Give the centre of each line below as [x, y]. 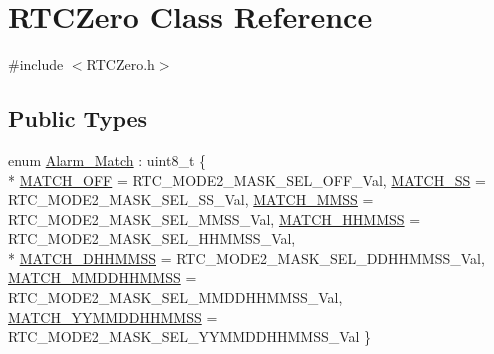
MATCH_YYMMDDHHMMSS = [113, 316]
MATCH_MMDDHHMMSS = [102, 277]
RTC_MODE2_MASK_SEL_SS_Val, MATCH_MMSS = [191, 199]
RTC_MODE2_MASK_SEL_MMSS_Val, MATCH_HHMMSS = [214, 218]
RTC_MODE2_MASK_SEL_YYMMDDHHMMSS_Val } [190, 336]
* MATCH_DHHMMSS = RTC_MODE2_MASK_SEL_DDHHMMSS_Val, [246, 257]
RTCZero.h [120, 64]
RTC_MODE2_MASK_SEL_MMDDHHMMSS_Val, [175, 297]
